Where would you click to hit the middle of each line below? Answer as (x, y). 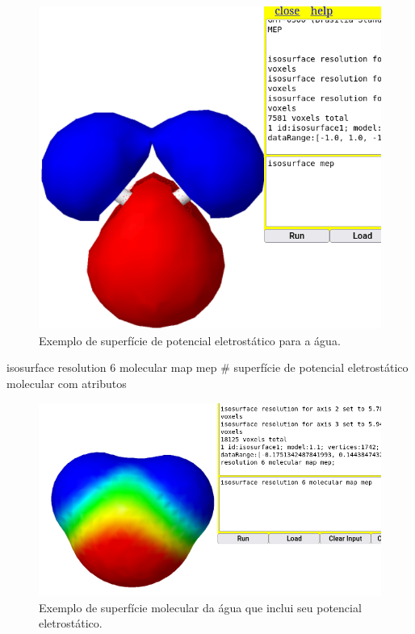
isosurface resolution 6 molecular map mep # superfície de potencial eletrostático (207, 367)
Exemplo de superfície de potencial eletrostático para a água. (190, 340)
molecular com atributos (67, 384)
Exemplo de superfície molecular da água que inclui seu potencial (200, 607)
